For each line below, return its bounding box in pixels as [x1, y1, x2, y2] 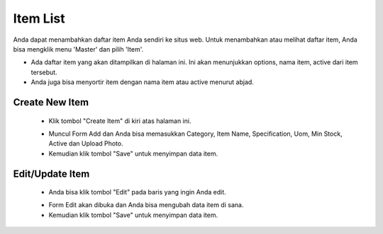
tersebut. [30, 68, 57, 76]
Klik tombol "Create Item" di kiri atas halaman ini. [48, 117, 191, 125]
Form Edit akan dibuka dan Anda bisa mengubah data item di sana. [48, 201, 244, 209]
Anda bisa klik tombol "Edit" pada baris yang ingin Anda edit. [48, 188, 226, 197]
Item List [13, 11, 65, 26]
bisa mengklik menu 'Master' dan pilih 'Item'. [13, 45, 144, 53]
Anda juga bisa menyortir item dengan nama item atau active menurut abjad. [30, 78, 255, 86]
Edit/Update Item [13, 168, 90, 180]
